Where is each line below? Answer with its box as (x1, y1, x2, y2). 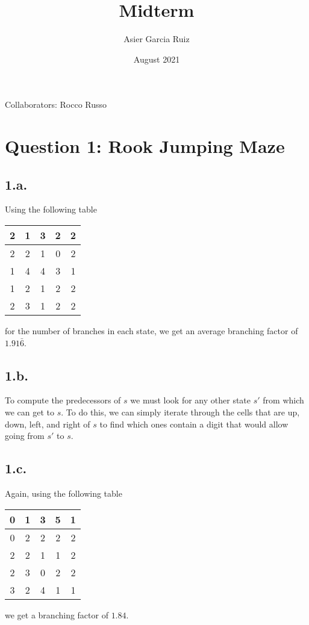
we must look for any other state (130, 394, 251, 406)
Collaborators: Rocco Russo (5, 98, 107, 111)
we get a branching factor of (5, 608, 108, 621)
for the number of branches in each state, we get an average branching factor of (5, 325, 298, 337)
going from (5, 429, 45, 442)
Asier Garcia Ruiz (123, 33, 190, 45)
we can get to (5, 406, 55, 418)
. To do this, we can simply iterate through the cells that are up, (61, 406, 300, 418)
